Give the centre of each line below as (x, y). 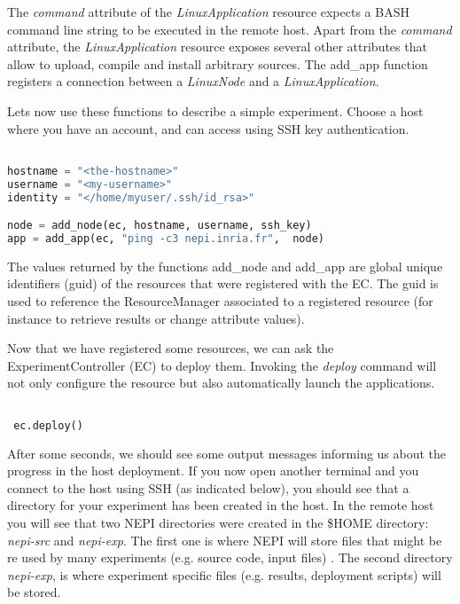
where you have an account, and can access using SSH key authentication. (208, 128)
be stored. (34, 592)
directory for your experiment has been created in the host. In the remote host (221, 505)
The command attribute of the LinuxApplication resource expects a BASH (208, 12)
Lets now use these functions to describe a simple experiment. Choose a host (215, 110)
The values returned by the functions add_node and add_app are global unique (225, 266)
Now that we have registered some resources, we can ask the (171, 348)
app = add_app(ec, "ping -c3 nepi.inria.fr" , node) (166, 238)
